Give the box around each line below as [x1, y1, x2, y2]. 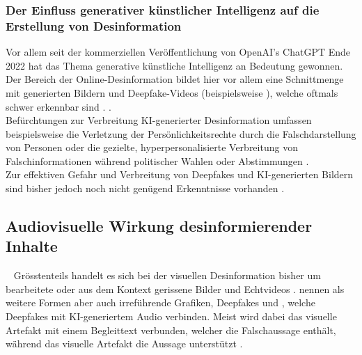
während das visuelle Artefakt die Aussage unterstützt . [6, 336, 243, 351]
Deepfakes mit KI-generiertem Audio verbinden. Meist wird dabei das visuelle [6, 309, 337, 324]
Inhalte [6, 235, 58, 257]
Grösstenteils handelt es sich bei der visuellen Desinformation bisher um [13, 268, 321, 283]
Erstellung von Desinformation [6, 17, 182, 34]
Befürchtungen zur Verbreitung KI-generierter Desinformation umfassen [6, 113, 312, 127]
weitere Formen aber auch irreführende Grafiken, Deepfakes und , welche [6, 295, 315, 310]
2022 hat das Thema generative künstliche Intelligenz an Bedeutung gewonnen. [6, 58, 343, 72]
